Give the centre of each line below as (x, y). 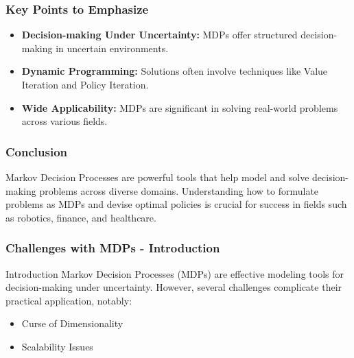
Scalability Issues (57, 346)
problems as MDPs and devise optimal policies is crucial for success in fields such (176, 204)
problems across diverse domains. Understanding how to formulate (179, 190)
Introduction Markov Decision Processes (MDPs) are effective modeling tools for (175, 273)
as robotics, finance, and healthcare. (81, 217)
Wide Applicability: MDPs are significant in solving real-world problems (180, 107)
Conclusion (36, 151)
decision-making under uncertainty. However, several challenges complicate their (174, 287)
